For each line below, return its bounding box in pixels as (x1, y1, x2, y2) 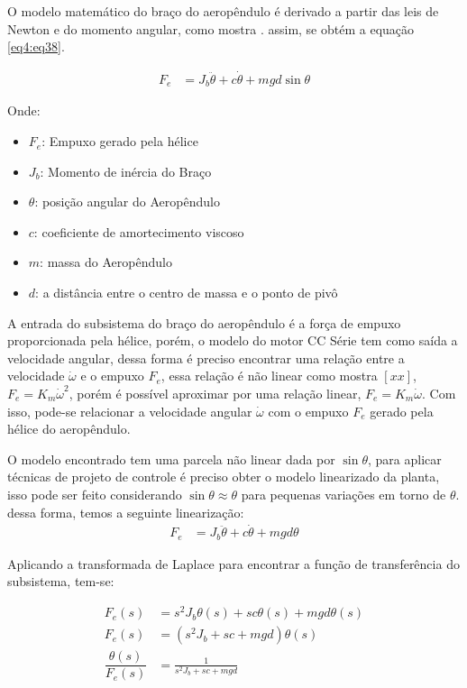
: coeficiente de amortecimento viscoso (33, 222, 244, 241)
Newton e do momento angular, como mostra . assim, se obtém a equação (7, 19, 415, 38)
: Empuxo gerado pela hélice (41, 132, 198, 151)
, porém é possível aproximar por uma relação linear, (69, 384, 362, 403)
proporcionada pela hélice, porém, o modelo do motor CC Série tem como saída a (7, 331, 458, 350)
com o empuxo (268, 401, 349, 420)
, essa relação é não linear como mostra (160, 366, 378, 385)
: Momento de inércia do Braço (40, 161, 212, 180)
